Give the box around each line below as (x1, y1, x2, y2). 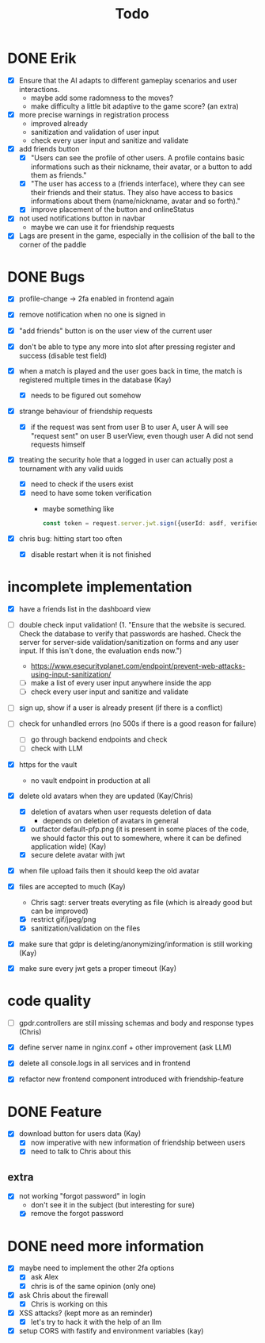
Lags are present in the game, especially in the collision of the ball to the (18, 231, 256, 240)
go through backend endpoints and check (30, 735, 168, 744)
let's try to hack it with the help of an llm (30, 1317, 162, 1326)
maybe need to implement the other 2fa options (18, 1263, 175, 1273)
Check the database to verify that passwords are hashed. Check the (18, 629, 242, 639)
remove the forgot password (30, 1209, 124, 1218)
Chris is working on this (30, 1299, 108, 1309)
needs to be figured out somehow (30, 390, 142, 400)
